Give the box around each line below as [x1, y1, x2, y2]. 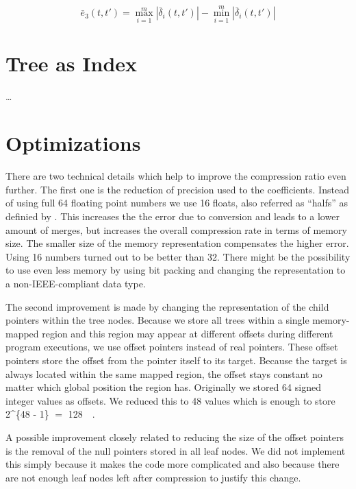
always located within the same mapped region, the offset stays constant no [5, 366, 322, 381]
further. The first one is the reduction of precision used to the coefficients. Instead [5, 182, 349, 196]
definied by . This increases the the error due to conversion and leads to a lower [5, 209, 340, 224]
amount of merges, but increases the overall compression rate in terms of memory [5, 222, 347, 237]
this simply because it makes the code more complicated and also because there [5, 457, 340, 471]
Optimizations [5, 129, 141, 157]
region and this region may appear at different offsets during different [42, 326, 333, 340]
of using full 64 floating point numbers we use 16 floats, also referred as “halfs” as [5, 195, 348, 210]
